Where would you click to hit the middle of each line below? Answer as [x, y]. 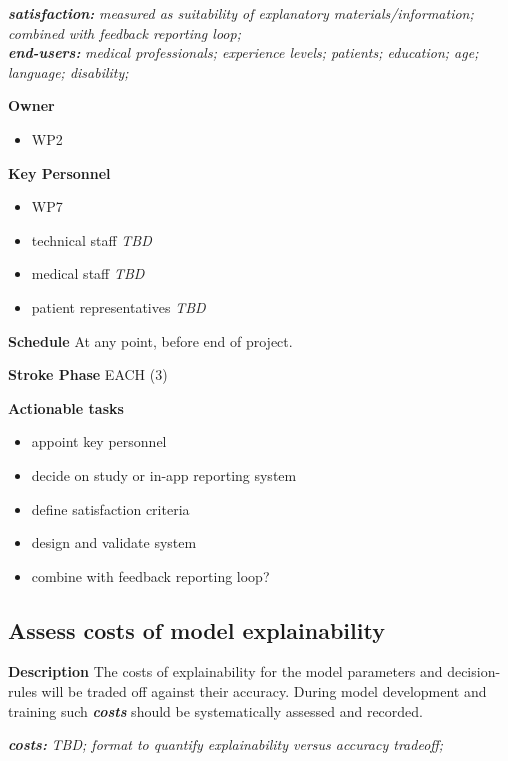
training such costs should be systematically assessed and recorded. [215, 710]
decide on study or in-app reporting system [164, 474]
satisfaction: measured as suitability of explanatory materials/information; [241, 13]
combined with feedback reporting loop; [124, 32]
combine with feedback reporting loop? [150, 575]
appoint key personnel [99, 441]
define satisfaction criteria [110, 508]
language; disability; [68, 71]
